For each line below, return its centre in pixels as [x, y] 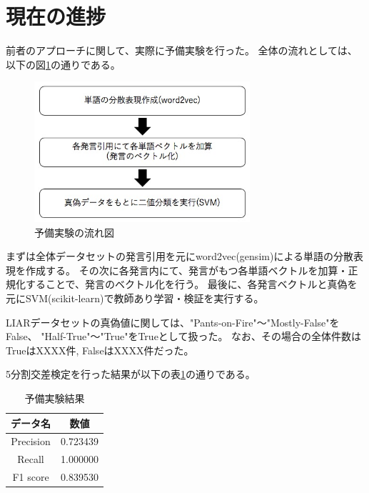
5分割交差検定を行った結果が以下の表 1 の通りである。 [131, 374]
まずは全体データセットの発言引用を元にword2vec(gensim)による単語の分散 [180, 256]
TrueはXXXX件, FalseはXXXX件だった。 [100, 350]
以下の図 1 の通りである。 [63, 64]
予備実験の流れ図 [74, 232]
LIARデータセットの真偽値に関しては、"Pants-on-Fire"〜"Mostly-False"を [173, 322]
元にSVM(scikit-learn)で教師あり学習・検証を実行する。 [135, 298]
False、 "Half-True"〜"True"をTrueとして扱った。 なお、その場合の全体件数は [184, 336]
